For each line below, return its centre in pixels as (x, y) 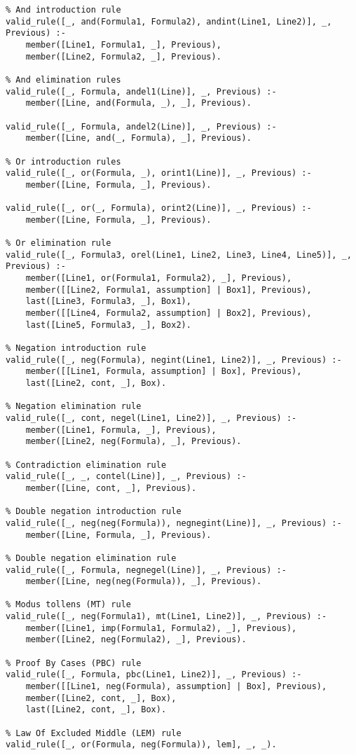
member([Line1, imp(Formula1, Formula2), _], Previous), (161, 628)
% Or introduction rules (63, 161)
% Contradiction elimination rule (86, 465)
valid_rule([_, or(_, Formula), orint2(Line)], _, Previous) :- (159, 208)
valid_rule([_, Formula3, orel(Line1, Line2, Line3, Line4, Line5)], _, (179, 255)
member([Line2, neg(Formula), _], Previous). (133, 442)
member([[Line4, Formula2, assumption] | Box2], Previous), (169, 313)
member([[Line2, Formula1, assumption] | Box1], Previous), (169, 290)
